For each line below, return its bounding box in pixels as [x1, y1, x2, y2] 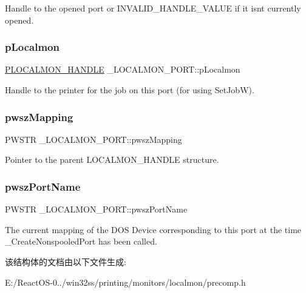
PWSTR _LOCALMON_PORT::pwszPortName [5, 203, 188, 216]
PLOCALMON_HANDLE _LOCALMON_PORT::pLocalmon [5, 63, 240, 76]
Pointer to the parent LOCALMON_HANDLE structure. [5, 153, 219, 166]
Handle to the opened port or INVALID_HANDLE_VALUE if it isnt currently [5, 2, 301, 14]
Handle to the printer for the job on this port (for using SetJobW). [5, 84, 254, 96]
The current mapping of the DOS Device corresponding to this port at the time [5, 223, 302, 235]
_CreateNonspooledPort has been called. [5, 235, 157, 248]
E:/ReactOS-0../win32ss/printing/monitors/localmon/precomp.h [5, 275, 246, 288]
